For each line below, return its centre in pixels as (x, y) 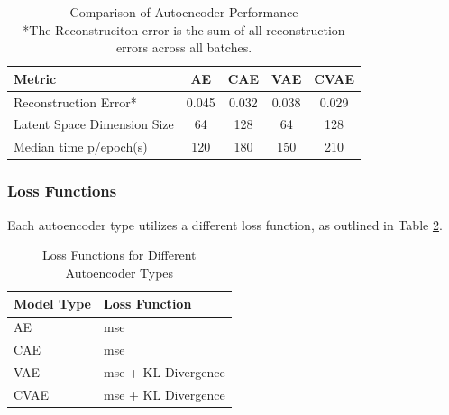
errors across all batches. (184, 47)
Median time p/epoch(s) (81, 147)
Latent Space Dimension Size (94, 124)
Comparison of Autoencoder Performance (184, 12)
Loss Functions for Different (119, 255)
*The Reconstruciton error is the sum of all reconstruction (184, 29)
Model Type (52, 304)
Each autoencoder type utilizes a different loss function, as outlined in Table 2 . (225, 224)
